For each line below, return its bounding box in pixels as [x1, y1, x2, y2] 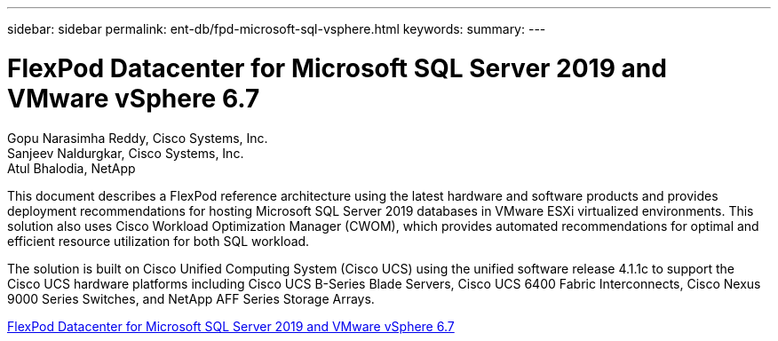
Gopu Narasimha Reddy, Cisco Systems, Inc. [7, 130, 268, 146]
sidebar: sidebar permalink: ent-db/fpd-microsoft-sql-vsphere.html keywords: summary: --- [7, 21, 546, 36]
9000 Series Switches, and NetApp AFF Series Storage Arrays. [7, 290, 375, 306]
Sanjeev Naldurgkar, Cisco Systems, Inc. [7, 145, 244, 161]
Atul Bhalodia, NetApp [7, 160, 136, 176]
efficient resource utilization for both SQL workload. [7, 233, 310, 249]
